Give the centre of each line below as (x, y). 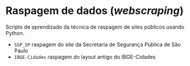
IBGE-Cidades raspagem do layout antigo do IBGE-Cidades (85, 57)
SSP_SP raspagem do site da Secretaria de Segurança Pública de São (97, 44)
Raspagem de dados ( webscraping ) (95, 11)
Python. (15, 33)
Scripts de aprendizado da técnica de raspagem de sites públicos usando (95, 27)
